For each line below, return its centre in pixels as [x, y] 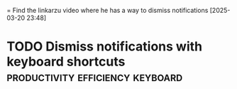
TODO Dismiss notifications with [105, 47]
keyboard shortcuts [66, 62]
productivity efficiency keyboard [95, 77]
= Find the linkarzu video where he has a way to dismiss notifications [108, 10]
